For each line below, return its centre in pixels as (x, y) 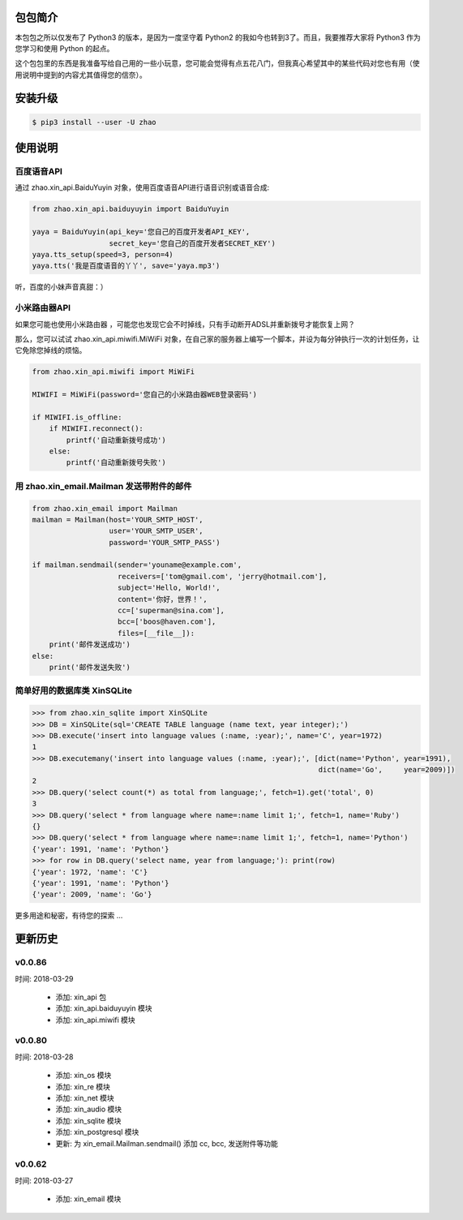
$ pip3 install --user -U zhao (94, 122)
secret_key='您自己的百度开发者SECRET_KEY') (192, 243)
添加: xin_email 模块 (88, 1199)
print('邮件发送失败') (90, 667)
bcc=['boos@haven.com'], (167, 622)
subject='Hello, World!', (169, 588)
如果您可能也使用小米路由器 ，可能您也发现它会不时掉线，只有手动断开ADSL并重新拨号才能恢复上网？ (185, 324)
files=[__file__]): (156, 633)
